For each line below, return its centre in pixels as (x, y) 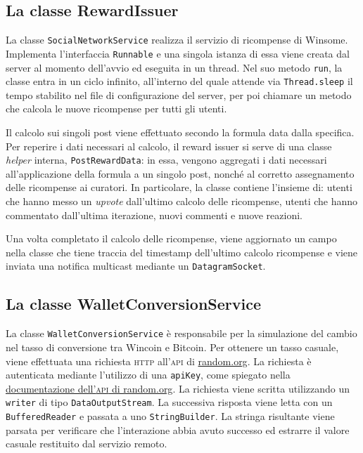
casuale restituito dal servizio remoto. (87, 444)
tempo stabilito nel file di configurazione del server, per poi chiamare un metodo (179, 94)
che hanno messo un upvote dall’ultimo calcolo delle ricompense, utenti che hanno (182, 201)
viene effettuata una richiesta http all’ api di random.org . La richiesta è (159, 361)
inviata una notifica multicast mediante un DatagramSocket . (136, 266)
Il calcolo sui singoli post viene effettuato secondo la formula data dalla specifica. (180, 132)
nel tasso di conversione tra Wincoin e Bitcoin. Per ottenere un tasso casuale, (172, 347)
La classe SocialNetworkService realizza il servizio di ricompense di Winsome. (177, 40)
